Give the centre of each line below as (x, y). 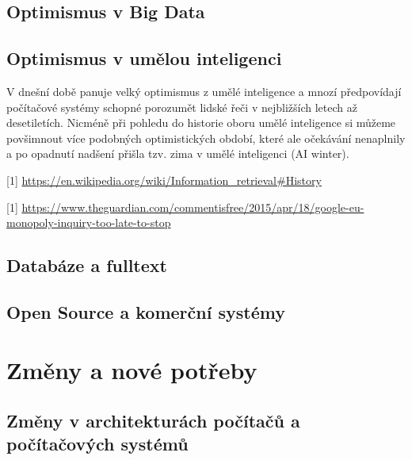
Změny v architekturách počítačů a (153, 421)
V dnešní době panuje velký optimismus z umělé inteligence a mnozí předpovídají (204, 91)
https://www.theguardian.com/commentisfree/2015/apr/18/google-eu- (193, 207)
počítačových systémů (97, 444)
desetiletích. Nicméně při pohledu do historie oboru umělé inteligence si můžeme (201, 123)
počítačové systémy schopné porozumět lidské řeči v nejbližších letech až (182, 107)
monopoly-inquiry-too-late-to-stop (89, 222)
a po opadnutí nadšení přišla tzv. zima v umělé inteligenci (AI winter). (178, 153)
